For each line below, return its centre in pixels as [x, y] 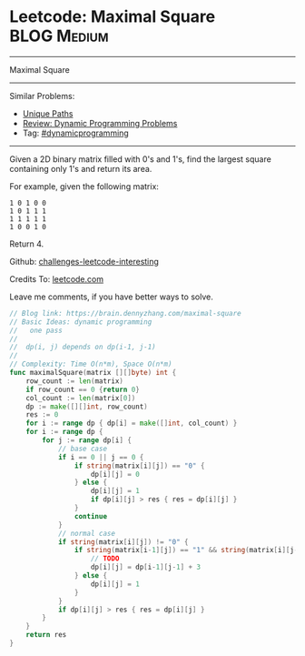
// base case [82, 449]
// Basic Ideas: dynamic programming [81, 322]
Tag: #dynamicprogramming [75, 133]
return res [46, 635]
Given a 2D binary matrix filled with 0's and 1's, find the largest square [141, 159]
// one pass [36, 330]
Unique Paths [48, 113]
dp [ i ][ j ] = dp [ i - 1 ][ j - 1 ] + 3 [146, 567]
